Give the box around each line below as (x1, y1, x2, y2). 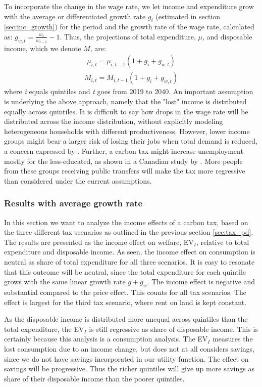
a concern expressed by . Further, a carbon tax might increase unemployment (4, 146, 243, 156)
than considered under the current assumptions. (4, 175, 152, 186)
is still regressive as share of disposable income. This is (89, 323, 258, 334)
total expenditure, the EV (4, 323, 84, 334)
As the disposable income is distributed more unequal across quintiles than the (4, 314, 248, 324)
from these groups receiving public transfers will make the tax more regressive (4, 165, 245, 176)
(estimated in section (155, 11, 221, 21)
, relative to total (196, 236, 249, 247)
